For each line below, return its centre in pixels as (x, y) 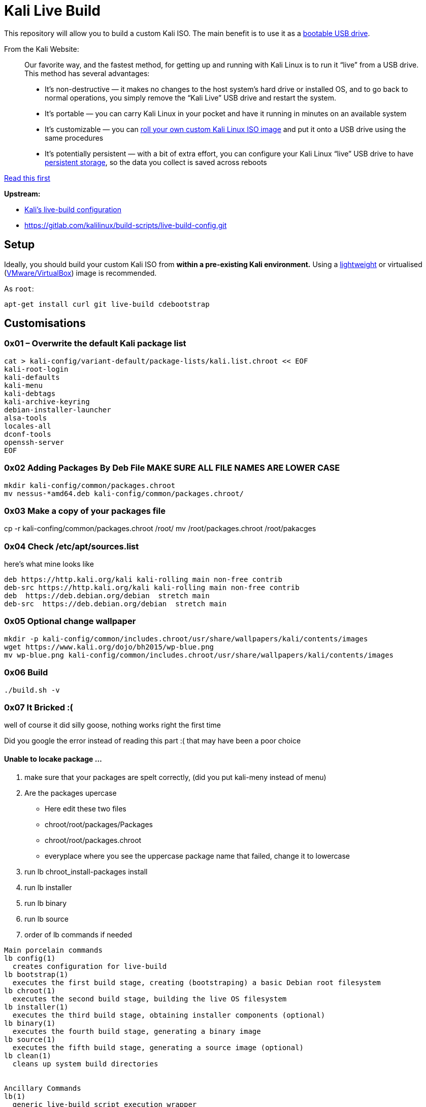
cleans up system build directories (85, 1064)
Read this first (27, 178)
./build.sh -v (32, 690)
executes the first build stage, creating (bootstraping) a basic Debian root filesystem (196, 982)
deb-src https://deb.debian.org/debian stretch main (116, 604)
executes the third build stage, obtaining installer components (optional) (169, 1015)
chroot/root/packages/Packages (99, 824)
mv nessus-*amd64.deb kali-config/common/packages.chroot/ (124, 493)
